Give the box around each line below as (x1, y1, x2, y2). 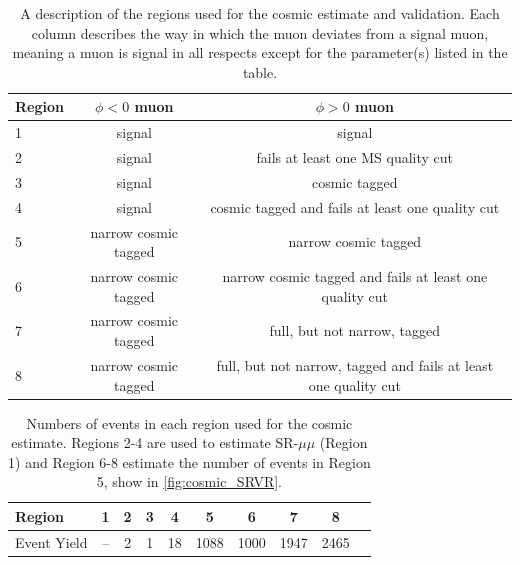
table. (242, 61, 278, 82)
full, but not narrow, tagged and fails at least (216, 354, 494, 375)
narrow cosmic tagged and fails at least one (222, 266, 488, 287)
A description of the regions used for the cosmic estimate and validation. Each (20, 3, 500, 23)
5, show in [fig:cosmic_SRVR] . (96, 471, 283, 492)
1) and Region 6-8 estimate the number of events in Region (8, 451, 371, 472)
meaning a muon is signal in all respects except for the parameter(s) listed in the (12, 42, 508, 63)
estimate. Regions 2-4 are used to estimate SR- (11, 432, 299, 453)
